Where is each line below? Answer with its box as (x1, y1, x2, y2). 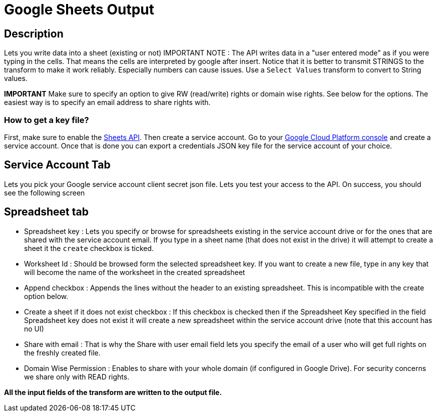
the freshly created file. (24, 348, 101, 357)
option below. (24, 291, 69, 300)
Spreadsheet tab (4, 205, 89, 218)
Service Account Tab (4, 158, 111, 171)
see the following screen (4, 188, 85, 197)
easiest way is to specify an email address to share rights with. (4, 98, 211, 107)
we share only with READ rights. (24, 372, 130, 381)
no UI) (24, 324, 44, 333)
